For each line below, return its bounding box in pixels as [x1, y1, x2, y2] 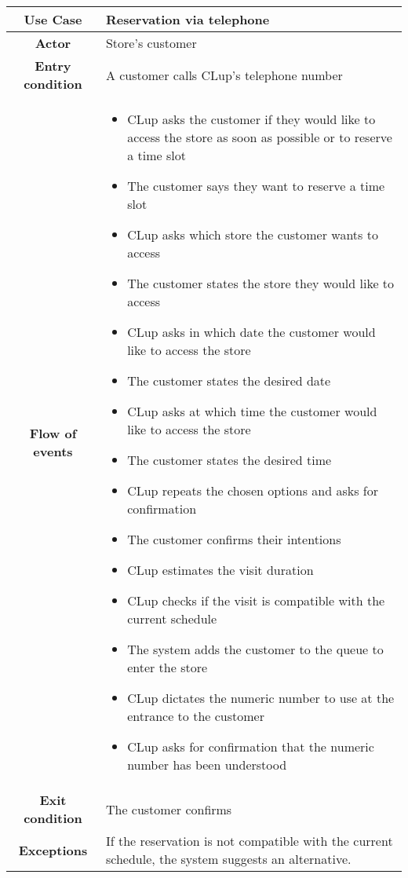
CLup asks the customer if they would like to [127, 110, 376, 128]
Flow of [29, 423, 77, 442]
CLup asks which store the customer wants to [127, 225, 378, 243]
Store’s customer [105, 34, 197, 52]
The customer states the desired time [127, 451, 332, 469]
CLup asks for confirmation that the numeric [127, 737, 374, 755]
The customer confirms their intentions [127, 530, 341, 548]
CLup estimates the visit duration [127, 561, 314, 579]
